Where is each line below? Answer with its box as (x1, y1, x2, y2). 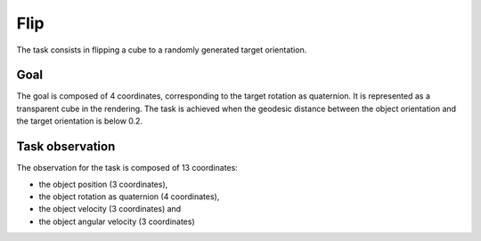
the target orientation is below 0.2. (16, 116, 143, 126)
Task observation (16, 139, 116, 155)
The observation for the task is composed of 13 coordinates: (16, 163, 238, 173)
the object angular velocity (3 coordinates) (38, 216, 195, 227)
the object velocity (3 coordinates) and (38, 204, 182, 214)
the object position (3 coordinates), (38, 179, 168, 189)
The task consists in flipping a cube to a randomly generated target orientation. (16, 44, 307, 55)
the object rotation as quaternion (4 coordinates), (38, 191, 220, 202)
